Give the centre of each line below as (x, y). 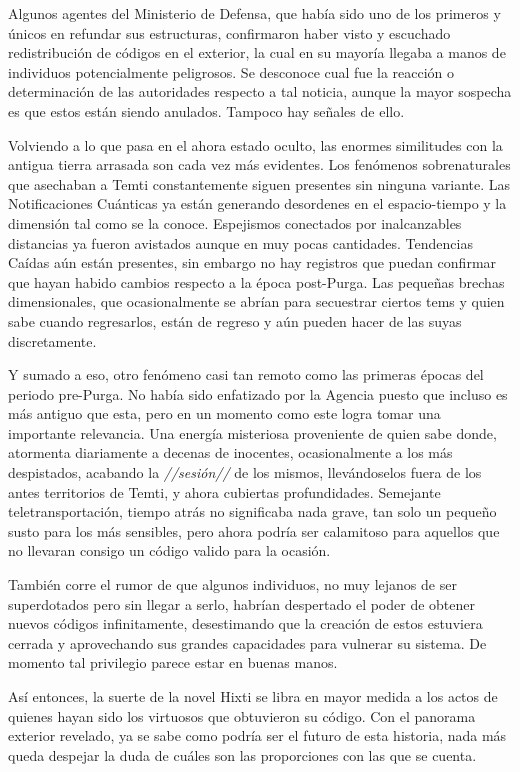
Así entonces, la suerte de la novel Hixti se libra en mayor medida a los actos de (253, 696)
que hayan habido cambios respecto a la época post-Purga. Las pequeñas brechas (256, 281)
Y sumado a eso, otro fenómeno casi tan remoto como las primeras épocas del (246, 374)
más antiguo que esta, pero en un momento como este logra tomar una (224, 413)
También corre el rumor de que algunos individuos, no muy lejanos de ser (232, 584)
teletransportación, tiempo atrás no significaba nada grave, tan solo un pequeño (252, 511)
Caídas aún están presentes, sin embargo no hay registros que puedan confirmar (252, 262)
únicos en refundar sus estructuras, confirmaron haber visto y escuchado (229, 32)
